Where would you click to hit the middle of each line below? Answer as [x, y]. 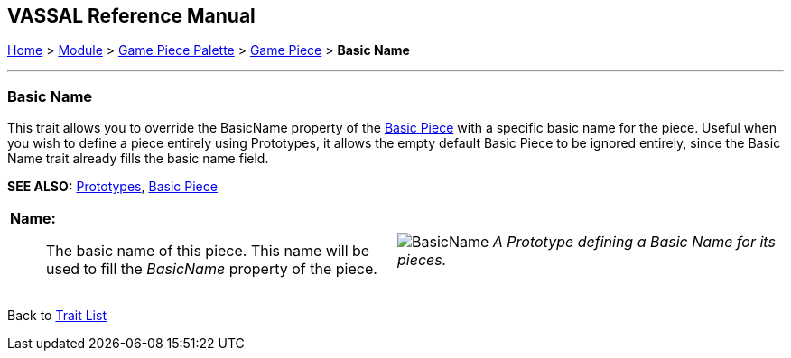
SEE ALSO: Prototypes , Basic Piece [112, 187]
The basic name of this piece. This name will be [208, 251]
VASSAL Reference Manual [131, 16]
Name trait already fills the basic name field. [138, 159]
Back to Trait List [57, 316]
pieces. [422, 260]
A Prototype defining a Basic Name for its [634, 242]
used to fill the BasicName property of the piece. [212, 269]
